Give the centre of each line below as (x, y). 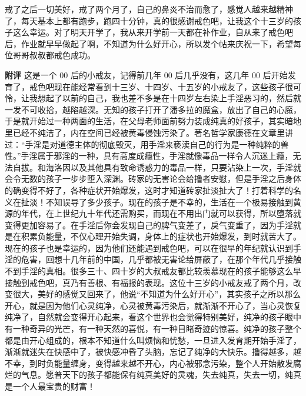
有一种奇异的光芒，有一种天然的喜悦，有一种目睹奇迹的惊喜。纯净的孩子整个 (153, 329)
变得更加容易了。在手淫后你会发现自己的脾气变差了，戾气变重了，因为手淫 (149, 224)
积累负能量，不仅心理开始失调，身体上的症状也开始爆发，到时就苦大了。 (161, 236)
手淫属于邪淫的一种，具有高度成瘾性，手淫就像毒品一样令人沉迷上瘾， (157, 156)
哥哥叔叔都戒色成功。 (54, 55)
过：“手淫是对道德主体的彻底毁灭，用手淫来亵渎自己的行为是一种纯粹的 (143, 144)
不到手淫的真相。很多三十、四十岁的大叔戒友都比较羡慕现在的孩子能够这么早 (153, 271)
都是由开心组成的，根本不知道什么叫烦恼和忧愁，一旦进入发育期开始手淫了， (153, 340)
